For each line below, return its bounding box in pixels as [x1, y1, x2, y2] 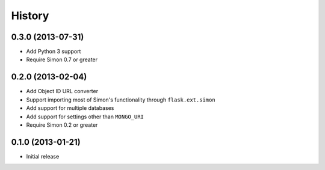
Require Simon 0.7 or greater [26, 56, 98, 63]
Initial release [26, 153, 60, 160]
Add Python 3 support [26, 48, 81, 55]
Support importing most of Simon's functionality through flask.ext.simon [26, 96, 216, 103]
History [11, 9, 49, 22]
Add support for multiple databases [26, 105, 114, 112]
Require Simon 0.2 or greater [26, 121, 98, 129]
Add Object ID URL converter [26, 88, 99, 95]
